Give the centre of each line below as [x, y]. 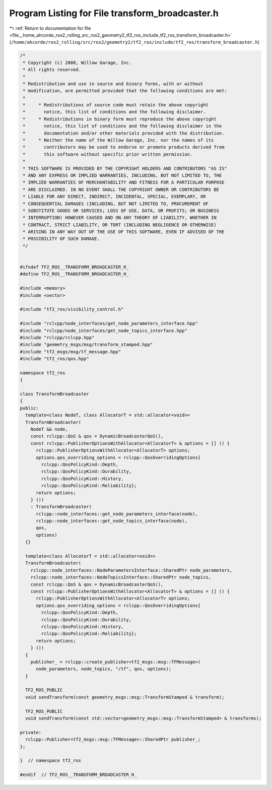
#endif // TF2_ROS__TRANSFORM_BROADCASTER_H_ [78, 775]
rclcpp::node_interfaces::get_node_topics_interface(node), [112, 521]
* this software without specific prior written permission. [108, 154]
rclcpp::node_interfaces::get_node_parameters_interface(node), [117, 514]
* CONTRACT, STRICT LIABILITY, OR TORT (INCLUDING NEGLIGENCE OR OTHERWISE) [120, 225]
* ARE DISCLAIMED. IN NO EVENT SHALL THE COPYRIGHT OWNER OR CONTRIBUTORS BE [121, 189]
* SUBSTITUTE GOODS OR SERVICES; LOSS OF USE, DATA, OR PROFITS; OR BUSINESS [121, 211]
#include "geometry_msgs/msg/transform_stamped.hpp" [86, 345]
